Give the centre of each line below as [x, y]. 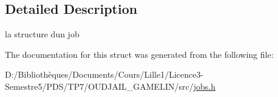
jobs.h [204, 86]
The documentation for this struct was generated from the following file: [139, 54]
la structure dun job [42, 34]
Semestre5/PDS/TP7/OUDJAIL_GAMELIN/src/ [99, 86]
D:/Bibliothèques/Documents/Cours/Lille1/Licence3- [104, 74]
